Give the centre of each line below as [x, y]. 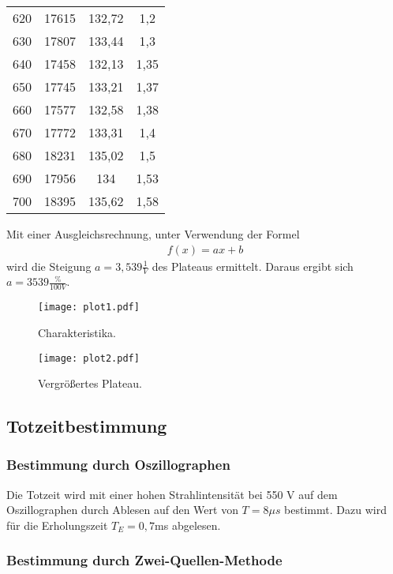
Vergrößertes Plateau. [90, 383]
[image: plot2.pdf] [89, 358]
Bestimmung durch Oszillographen [118, 465]
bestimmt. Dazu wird [335, 510]
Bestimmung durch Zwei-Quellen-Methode [144, 560]
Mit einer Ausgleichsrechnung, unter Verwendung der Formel [153, 234]
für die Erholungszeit [57, 525]
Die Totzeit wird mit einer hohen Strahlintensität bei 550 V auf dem [172, 494]
